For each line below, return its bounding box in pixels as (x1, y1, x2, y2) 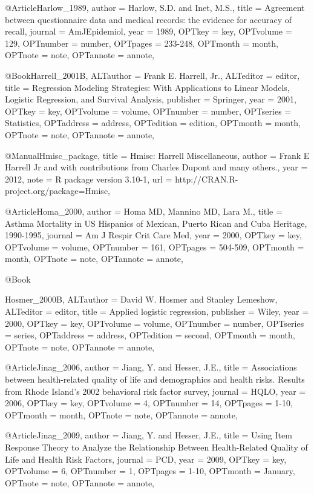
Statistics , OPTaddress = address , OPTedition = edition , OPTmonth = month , (5, 116, 301, 129)
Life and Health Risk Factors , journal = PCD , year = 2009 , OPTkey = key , (5, 452, 287, 465)
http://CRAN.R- (175, 172, 238, 185)
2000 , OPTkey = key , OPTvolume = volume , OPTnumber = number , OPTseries (5, 317, 304, 329)
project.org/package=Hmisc (5, 184, 108, 197)
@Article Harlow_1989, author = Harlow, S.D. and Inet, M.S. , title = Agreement (5, 1, 305, 13)
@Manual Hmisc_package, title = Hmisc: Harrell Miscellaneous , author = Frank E (5, 149, 310, 161)
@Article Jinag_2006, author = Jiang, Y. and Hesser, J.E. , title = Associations (5, 361, 297, 374)
